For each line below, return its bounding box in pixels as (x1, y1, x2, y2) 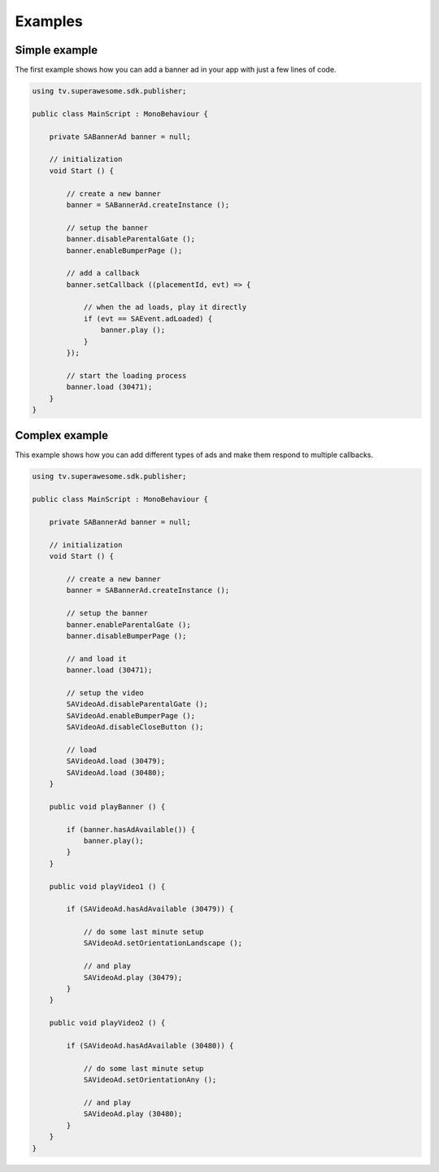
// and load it (66, 654, 128, 663)
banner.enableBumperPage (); (66, 246, 183, 255)
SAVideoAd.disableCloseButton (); (66, 722, 204, 732)
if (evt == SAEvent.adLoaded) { (83, 314, 213, 323)
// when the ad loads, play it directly (83, 303, 247, 312)
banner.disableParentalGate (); (66, 234, 195, 244)
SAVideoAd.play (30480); (83, 1109, 183, 1118)
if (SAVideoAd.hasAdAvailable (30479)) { (66, 904, 234, 914)
